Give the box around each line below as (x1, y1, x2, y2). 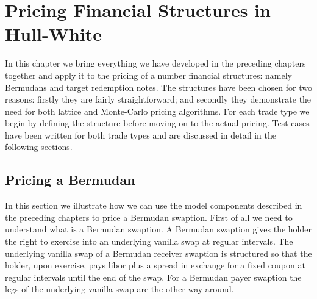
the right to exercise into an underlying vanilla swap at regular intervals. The (5, 235, 293, 248)
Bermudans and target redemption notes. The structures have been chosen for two (5, 81, 312, 93)
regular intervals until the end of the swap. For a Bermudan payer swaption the (5, 270, 302, 283)
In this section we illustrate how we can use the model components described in (5, 199, 302, 212)
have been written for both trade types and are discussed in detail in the (5, 128, 276, 141)
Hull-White (5, 21, 102, 46)
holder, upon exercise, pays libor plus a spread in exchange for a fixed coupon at (5, 259, 305, 272)
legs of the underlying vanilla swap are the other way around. (5, 283, 234, 295)
